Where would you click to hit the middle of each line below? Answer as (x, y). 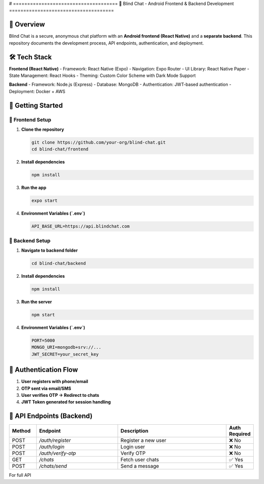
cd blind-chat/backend (59, 263)
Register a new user (143, 440)
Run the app (34, 188)
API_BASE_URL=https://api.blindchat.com (80, 226)
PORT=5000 (43, 340)
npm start (43, 315)
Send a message (140, 466)
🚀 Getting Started (36, 105)
